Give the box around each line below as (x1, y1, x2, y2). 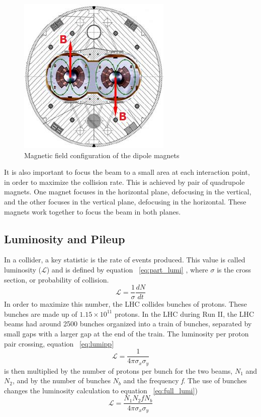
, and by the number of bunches (12, 375, 111, 386)
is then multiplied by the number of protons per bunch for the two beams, (4, 365, 233, 376)
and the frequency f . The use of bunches (123, 375, 247, 386)
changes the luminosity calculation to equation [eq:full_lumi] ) (4, 385, 198, 395)
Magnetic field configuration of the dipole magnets (24, 150, 180, 160)
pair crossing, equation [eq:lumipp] (4, 338, 114, 349)
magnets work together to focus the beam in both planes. (4, 206, 181, 217)
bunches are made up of (4, 308, 77, 319)
